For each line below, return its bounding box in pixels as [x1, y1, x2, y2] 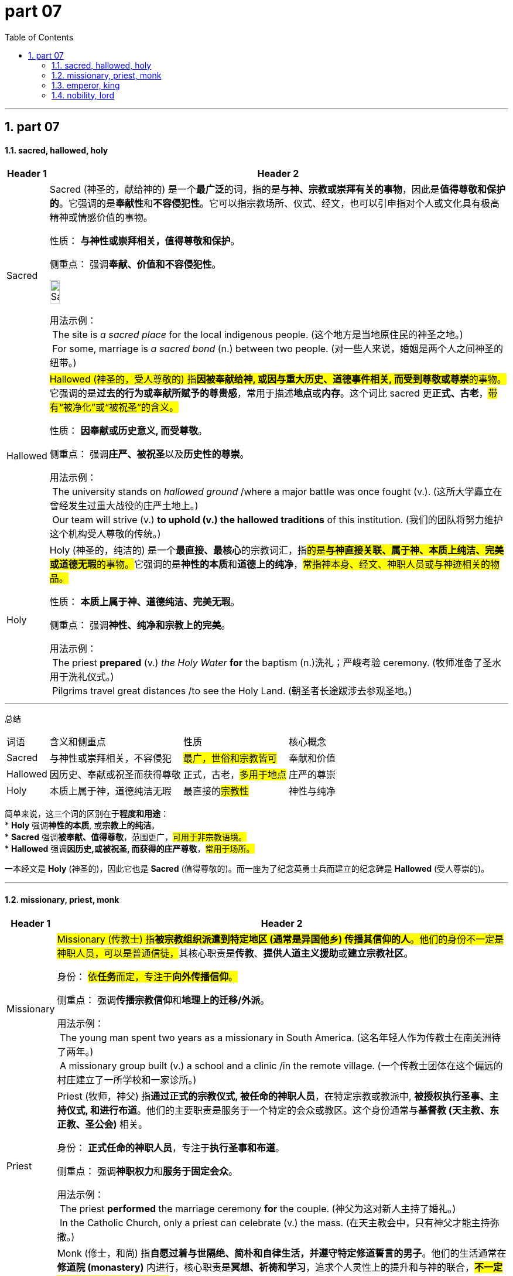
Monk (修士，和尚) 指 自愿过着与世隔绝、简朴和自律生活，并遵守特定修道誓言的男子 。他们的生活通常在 [57, 1247, 507, 1259]
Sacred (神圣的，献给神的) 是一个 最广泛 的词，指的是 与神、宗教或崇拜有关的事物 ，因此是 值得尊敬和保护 [49, 183, 505, 196]
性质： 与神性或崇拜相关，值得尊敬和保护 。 [49, 235, 240, 247]
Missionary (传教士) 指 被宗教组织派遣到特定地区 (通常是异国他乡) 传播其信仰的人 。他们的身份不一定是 [57, 933, 504, 945]
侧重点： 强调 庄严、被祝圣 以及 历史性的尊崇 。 [49, 448, 249, 460]
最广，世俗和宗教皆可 [183, 752, 277, 765]
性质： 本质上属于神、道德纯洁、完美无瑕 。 [49, 596, 240, 608]
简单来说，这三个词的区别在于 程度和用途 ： [5, 808, 169, 819]
